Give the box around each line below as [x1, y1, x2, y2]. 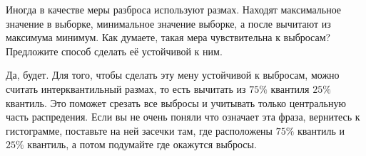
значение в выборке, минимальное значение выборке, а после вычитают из [6, 16, 331, 30]
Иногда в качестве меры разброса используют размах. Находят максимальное [6, 2, 342, 16]
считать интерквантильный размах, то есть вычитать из [6, 81, 246, 96]
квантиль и [297, 123, 345, 138]
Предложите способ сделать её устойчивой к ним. [6, 43, 223, 58]
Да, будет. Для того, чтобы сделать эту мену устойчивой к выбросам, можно [6, 67, 340, 82]
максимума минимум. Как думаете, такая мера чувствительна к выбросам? [6, 30, 331, 45]
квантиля [270, 81, 310, 96]
